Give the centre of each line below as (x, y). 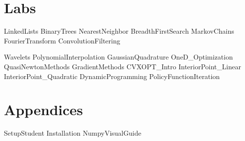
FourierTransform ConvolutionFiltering (62, 40)
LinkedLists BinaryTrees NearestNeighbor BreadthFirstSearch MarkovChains (119, 31)
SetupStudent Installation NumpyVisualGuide (73, 133)
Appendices (44, 110)
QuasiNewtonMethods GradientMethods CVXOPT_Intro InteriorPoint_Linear (122, 66)
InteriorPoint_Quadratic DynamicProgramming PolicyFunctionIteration (112, 76)
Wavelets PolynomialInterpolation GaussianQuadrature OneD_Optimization (118, 57)
